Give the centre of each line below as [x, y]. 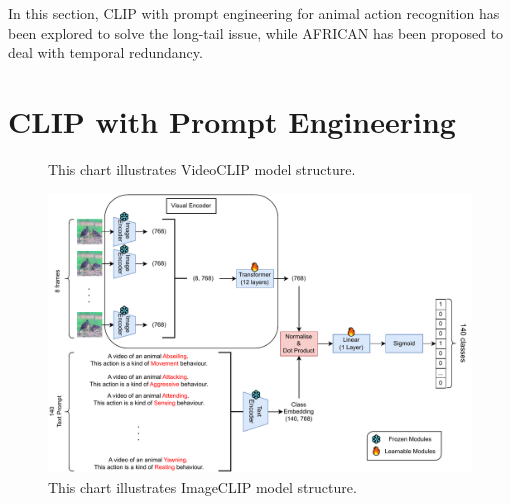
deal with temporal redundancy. [105, 52]
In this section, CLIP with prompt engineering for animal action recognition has [254, 13]
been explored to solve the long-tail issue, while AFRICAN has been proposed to [256, 32]
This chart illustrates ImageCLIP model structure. [202, 487]
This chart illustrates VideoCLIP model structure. [202, 168]
